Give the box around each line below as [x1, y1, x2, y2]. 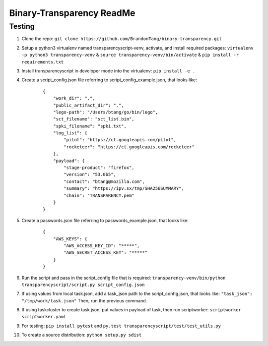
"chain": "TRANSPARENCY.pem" [64, 192, 135, 198]
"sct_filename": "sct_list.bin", [53, 116, 135, 122]
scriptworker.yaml [21, 314, 67, 320]
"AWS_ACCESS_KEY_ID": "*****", [64, 243, 140, 248]
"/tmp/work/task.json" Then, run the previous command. [21, 297, 147, 303]
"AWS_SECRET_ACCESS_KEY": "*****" [64, 250, 148, 255]
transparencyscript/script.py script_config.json [21, 282, 145, 288]
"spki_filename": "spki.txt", [53, 123, 127, 129]
